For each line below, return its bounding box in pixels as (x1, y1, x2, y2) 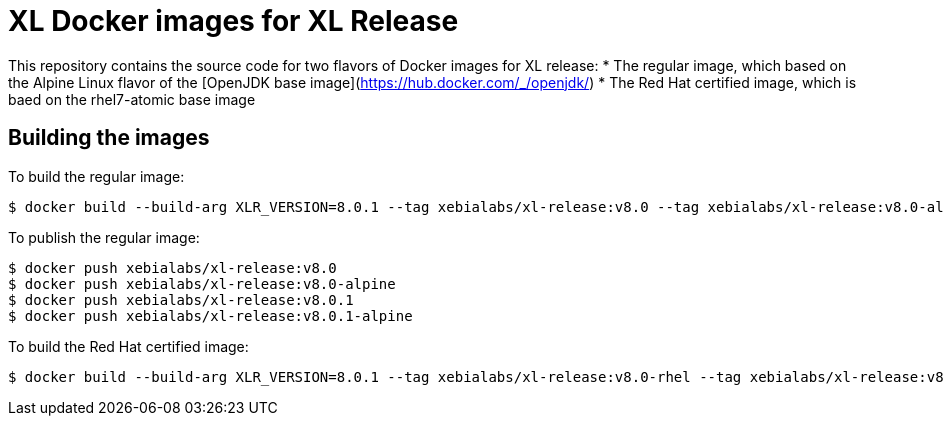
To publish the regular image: (8, 228, 200, 246)
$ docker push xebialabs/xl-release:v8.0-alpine (8, 275, 396, 292)
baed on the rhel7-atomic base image (8, 90, 256, 108)
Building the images (8, 125, 210, 151)
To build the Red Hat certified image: (8, 337, 249, 355)
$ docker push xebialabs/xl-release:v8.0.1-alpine (8, 307, 413, 324)
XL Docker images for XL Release (8, 4, 459, 38)
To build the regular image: (8, 167, 185, 185)
